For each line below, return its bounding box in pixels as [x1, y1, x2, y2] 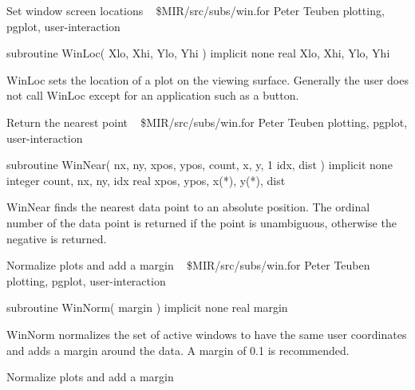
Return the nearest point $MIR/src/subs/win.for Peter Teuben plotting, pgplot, [6, 113, 408, 130]
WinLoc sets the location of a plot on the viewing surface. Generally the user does [6, 71, 409, 88]
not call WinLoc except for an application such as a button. [6, 87, 299, 104]
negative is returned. [6, 230, 107, 246]
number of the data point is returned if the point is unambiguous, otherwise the [6, 214, 397, 230]
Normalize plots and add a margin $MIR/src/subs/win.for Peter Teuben [6, 257, 370, 274]
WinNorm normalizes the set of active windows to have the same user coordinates [6, 325, 407, 342]
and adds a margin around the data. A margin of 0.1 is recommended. [6, 341, 350, 358]
